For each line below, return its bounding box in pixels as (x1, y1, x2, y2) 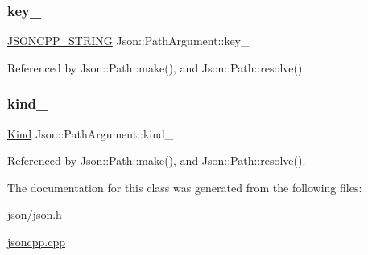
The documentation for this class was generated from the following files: (7, 179, 362, 195)
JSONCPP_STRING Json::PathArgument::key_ (7, 32, 250, 49)
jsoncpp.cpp (7, 233, 66, 249)
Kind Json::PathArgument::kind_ (7, 125, 174, 142)
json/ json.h (7, 206, 62, 223)
